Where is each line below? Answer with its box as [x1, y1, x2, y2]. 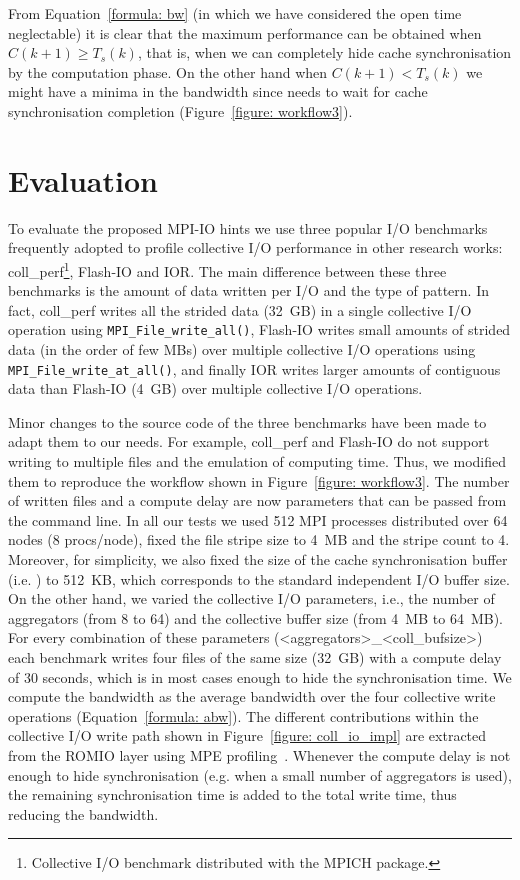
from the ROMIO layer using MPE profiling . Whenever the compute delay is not [8, 744, 511, 765]
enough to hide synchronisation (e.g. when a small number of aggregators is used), [8, 764, 512, 785]
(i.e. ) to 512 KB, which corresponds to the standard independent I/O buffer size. [8, 568, 510, 589]
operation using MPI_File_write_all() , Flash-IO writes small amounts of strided [8, 319, 511, 340]
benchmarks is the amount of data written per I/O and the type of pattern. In [8, 280, 489, 301]
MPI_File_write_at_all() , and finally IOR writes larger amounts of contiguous [8, 358, 501, 379]
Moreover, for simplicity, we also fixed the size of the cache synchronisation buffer [8, 548, 508, 569]
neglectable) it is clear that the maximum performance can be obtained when [8, 22, 482, 43]
